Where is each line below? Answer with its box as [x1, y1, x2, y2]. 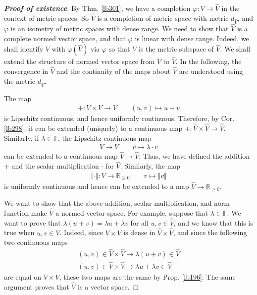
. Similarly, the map [120, 161, 181, 171]
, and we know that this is [173, 217, 253, 228]
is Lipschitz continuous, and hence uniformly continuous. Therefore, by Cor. [4, 113, 235, 123]
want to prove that [4, 217, 61, 228]
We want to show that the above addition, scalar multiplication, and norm [4, 198, 230, 208]
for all [130, 217, 149, 228]
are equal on [4, 272, 42, 282]
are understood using [179, 66, 243, 76]
